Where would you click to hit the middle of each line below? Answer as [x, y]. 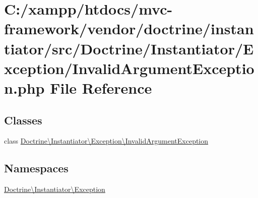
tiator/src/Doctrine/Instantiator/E [129, 48]
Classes [23, 120]
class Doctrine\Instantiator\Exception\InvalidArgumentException [106, 141]
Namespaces [36, 168]
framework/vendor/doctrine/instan [129, 28]
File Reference [101, 87]
